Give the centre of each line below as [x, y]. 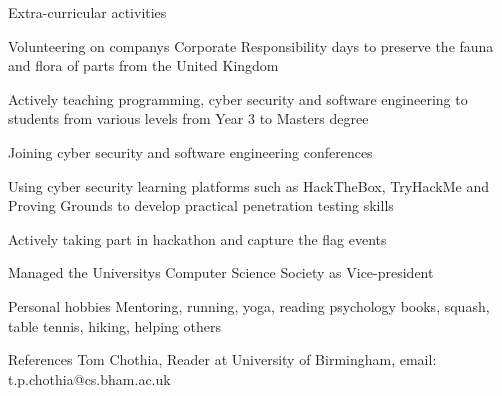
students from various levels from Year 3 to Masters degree [188, 118]
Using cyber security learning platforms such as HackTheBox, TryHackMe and [249, 185]
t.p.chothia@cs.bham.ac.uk [89, 378]
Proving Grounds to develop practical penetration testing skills [201, 205]
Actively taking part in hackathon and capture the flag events [197, 238]
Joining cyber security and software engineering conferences [190, 151]
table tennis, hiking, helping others [114, 325]
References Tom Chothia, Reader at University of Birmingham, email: [222, 359]
